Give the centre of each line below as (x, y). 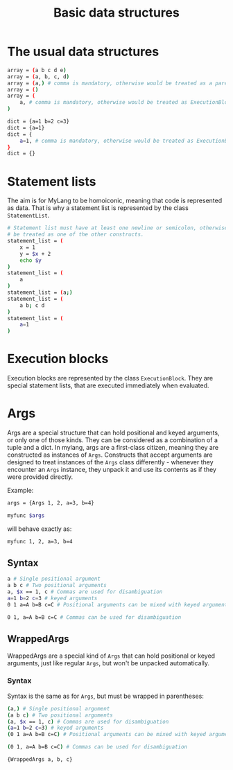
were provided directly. (40, 477)
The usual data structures (83, 52)
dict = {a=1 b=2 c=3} (38, 122)
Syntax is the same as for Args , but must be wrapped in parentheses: (106, 696)
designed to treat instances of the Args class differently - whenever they (110, 462)
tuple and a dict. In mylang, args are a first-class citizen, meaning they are (113, 447)
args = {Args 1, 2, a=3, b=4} (51, 503)
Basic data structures (116, 13)
